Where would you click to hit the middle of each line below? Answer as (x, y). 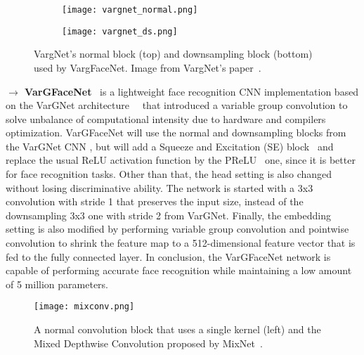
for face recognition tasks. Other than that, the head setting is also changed (169, 174)
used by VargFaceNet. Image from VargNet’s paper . (148, 67)
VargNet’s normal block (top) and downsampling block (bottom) (173, 54)
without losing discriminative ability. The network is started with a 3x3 (160, 187)
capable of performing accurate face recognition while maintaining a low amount (179, 270)
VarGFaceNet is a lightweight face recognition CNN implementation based (192, 91)
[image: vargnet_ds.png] (120, 31)
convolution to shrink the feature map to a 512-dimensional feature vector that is (181, 243)
